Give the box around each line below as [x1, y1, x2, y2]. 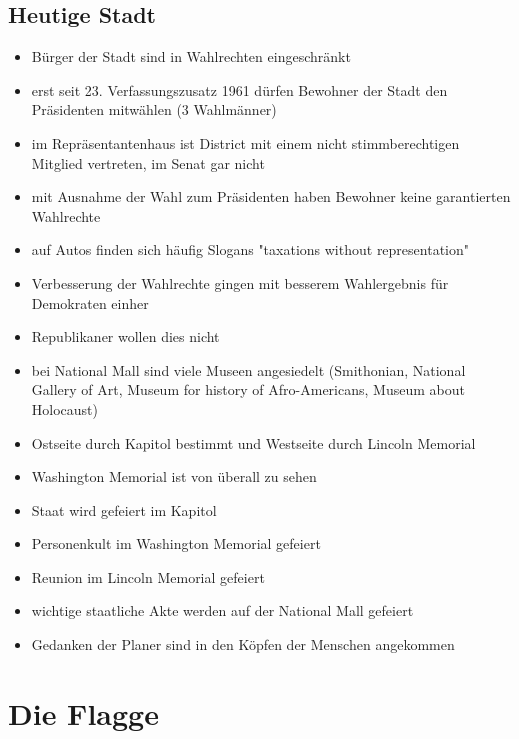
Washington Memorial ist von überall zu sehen [31, 466, 317, 487]
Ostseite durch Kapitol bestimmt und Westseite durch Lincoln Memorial [31, 432, 476, 453]
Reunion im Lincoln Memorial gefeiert [31, 566, 265, 587]
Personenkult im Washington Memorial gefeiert [31, 533, 321, 554]
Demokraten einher [31, 292, 149, 313]
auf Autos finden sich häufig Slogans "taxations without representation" [31, 239, 470, 260]
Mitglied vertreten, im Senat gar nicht [31, 152, 265, 173]
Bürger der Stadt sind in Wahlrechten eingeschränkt [31, 46, 351, 67]
